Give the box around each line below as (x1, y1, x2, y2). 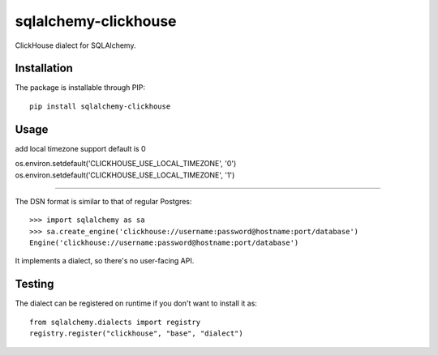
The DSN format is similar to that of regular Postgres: (15, 196, 192, 206)
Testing (15, 277, 54, 291)
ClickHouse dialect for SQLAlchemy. (15, 41, 136, 50)
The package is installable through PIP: (15, 83, 146, 92)
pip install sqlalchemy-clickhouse (29, 101, 171, 111)
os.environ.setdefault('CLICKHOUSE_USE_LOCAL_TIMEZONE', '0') (15, 159, 237, 169)
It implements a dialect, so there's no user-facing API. (15, 256, 195, 266)
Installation (15, 62, 73, 75)
